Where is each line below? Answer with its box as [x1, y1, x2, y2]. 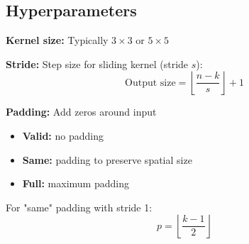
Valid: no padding [22, 128, 104, 143]
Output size [125, 77, 176, 88]
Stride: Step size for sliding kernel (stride [6, 56, 189, 71]
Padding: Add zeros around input [6, 104, 157, 119]
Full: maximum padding [22, 176, 129, 191]
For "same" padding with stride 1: [6, 199, 153, 214]
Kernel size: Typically [6, 33, 109, 48]
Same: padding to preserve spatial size [22, 152, 192, 167]
